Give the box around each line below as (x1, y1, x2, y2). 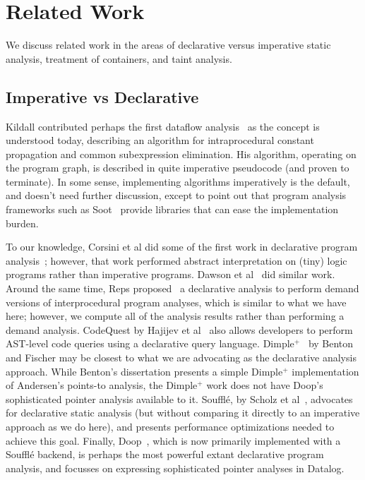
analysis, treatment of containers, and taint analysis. (6, 51, 232, 66)
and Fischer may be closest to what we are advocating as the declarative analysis (6, 350, 357, 365)
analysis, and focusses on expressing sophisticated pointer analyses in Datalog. (6, 460, 345, 475)
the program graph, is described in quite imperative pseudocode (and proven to (6, 160, 349, 175)
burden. (6, 215, 39, 230)
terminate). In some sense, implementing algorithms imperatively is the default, (6, 174, 350, 188)
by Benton (308, 336, 354, 351)
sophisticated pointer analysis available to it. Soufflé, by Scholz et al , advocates (6, 391, 353, 406)
